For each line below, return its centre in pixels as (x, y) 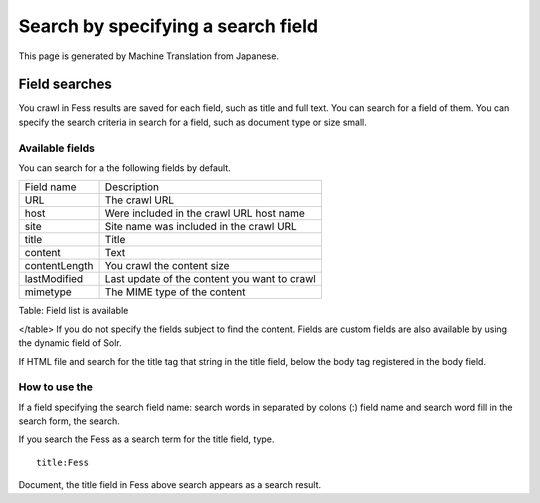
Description (132, 187)
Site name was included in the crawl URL (200, 227)
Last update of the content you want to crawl (210, 279)
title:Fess (63, 462)
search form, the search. (69, 421)
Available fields (56, 148)
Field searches (65, 84)
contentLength (59, 266)
